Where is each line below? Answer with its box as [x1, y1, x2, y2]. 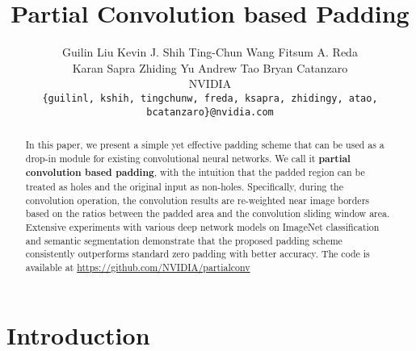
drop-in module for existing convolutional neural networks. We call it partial [25, 151, 351, 165]
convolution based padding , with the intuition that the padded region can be [25, 165, 365, 180]
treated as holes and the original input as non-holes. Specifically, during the [25, 179, 343, 193]
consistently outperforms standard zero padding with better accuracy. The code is [25, 247, 370, 261]
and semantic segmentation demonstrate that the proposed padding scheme [25, 233, 342, 247]
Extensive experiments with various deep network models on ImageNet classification [25, 219, 380, 233]
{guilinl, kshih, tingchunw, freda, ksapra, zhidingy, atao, [42, 92, 378, 104]
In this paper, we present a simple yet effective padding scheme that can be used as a [25, 138, 384, 152]
